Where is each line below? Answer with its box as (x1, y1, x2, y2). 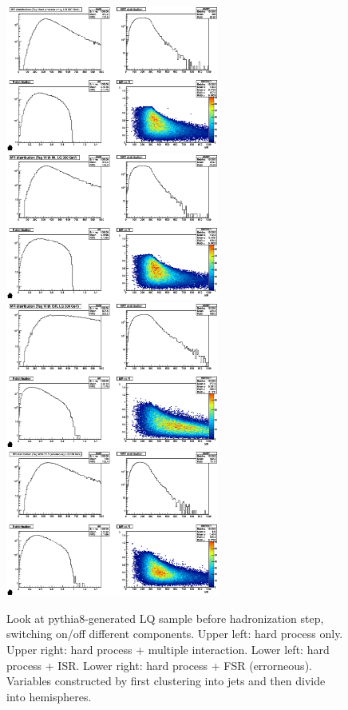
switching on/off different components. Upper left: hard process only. (6, 625, 343, 642)
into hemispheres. (6, 688, 92, 704)
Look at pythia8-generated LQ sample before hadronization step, (6, 609, 324, 626)
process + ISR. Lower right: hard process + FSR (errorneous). (6, 656, 312, 673)
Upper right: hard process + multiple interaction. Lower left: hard (6, 640, 330, 657)
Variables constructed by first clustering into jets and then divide (6, 672, 326, 689)
